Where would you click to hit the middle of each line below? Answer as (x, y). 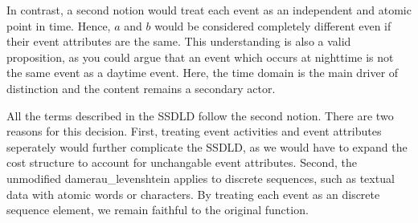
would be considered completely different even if (273, 25)
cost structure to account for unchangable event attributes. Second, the (182, 162)
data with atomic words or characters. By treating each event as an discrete (193, 194)
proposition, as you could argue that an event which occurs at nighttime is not (200, 57)
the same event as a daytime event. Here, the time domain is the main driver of (203, 73)
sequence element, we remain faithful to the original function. (158, 210)
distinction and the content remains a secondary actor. (141, 88)
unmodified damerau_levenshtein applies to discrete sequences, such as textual (201, 178)
